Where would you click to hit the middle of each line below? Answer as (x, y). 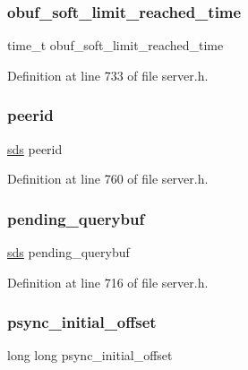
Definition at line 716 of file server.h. (108, 282)
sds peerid (35, 148)
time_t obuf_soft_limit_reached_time (115, 45)
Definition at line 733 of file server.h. (108, 75)
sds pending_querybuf (68, 252)
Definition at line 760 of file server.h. (108, 179)
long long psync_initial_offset (90, 355)
